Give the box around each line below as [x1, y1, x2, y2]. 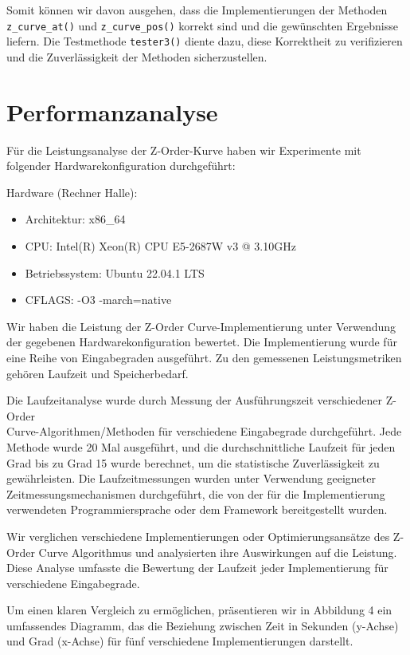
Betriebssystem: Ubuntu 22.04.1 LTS [25, 264, 205, 281]
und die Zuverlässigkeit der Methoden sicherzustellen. [6, 48, 267, 65]
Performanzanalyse [6, 95, 218, 128]
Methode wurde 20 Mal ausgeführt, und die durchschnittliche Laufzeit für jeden [6, 438, 396, 455]
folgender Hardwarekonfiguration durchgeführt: [6, 157, 236, 174]
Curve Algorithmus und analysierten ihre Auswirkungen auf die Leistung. [38, 543, 397, 560]
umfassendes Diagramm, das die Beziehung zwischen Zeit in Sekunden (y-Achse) [6, 617, 399, 633]
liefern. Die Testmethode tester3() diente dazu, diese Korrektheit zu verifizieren [6, 33, 403, 49]
